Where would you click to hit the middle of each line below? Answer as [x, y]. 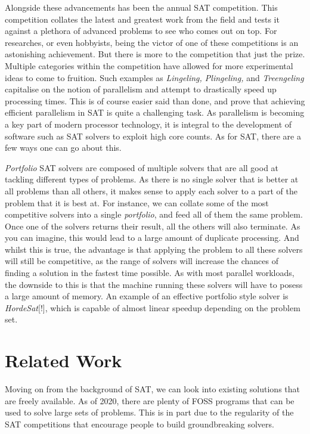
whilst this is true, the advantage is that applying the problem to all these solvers [154, 249]
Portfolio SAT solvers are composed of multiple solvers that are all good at [142, 167]
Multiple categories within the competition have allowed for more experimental [149, 65]
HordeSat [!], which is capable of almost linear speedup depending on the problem [153, 307]
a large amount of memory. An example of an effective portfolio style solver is [147, 296]
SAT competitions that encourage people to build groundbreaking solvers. [139, 424]
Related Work [63, 360]
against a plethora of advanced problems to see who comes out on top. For [141, 31]
